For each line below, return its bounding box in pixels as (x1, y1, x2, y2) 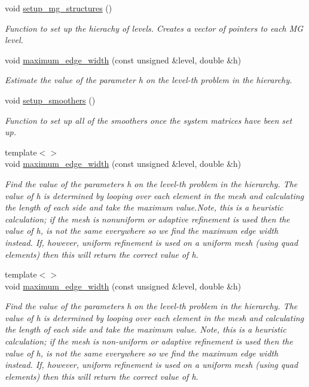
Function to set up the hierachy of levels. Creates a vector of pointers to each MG (5, 22, 304, 34)
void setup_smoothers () (5, 93, 96, 106)
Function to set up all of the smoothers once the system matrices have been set (5, 114, 292, 126)
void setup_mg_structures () (5, 2, 112, 14)
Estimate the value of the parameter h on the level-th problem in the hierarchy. (5, 74, 292, 86)
